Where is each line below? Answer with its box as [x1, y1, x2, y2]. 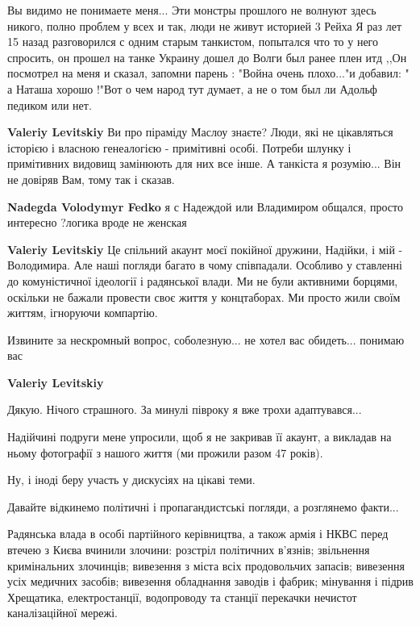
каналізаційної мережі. [7, 604, 118, 621]
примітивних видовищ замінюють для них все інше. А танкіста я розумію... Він [7, 155, 401, 172]
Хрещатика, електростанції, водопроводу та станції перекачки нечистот [7, 588, 357, 605]
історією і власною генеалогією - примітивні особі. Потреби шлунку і [7, 139, 351, 156]
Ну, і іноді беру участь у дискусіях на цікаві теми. [7, 471, 256, 488]
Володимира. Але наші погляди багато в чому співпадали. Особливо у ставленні [7, 257, 402, 273]
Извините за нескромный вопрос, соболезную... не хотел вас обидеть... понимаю [7, 331, 405, 348]
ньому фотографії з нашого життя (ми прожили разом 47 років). [7, 444, 323, 461]
